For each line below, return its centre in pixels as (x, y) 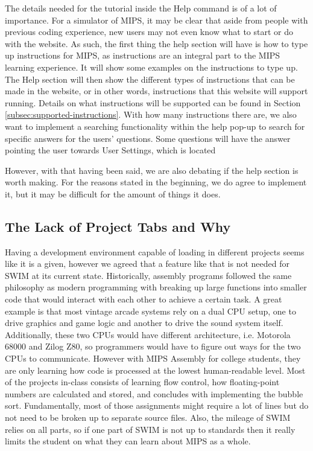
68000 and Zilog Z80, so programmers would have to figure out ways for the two (153, 346)
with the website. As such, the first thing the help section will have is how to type (156, 43)
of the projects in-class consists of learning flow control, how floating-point (142, 382)
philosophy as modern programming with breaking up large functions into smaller (156, 287)
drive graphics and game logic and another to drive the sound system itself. (144, 323)
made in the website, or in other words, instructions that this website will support (156, 91)
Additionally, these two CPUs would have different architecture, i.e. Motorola (148, 334)
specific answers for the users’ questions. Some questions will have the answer (148, 138)
